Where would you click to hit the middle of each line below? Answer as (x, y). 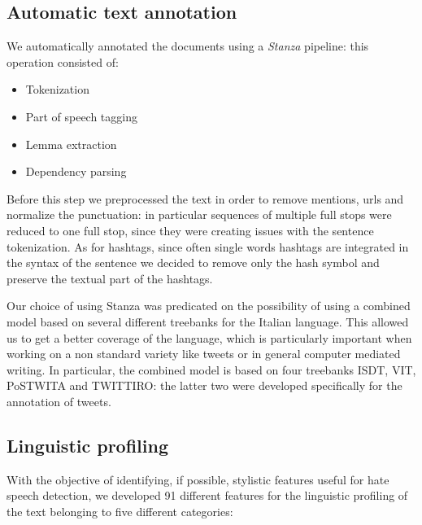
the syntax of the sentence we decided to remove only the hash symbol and (193, 262)
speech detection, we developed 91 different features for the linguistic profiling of (207, 495)
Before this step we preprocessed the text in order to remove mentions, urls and (205, 198)
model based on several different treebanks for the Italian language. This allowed (208, 321)
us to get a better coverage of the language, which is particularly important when (209, 337)
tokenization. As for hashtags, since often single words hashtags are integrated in (208, 246)
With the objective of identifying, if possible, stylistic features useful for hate (198, 479)
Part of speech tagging (81, 116)
